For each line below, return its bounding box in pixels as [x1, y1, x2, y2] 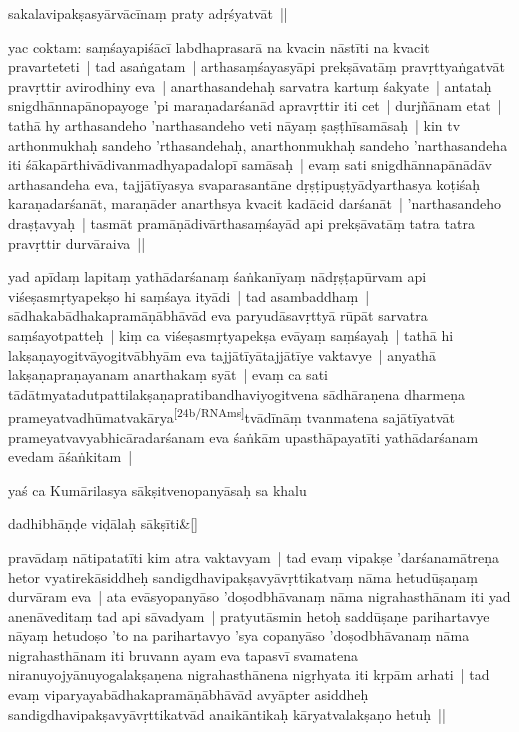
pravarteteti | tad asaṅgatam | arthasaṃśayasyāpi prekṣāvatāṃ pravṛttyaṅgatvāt [8, 56, 505, 77]
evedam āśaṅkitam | [8, 446, 133, 467]
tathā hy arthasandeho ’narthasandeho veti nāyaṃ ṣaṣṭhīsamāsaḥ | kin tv [8, 114, 461, 135]
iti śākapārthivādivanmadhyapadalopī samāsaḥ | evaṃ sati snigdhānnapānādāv [8, 154, 492, 175]
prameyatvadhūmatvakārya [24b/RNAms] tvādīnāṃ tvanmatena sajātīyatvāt [8, 404, 456, 427]
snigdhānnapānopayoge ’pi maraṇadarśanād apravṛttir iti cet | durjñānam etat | [8, 95, 502, 116]
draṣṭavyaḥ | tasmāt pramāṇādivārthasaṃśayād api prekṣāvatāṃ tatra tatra [8, 212, 475, 233]
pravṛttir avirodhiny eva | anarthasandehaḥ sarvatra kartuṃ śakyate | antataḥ [8, 75, 492, 96]
